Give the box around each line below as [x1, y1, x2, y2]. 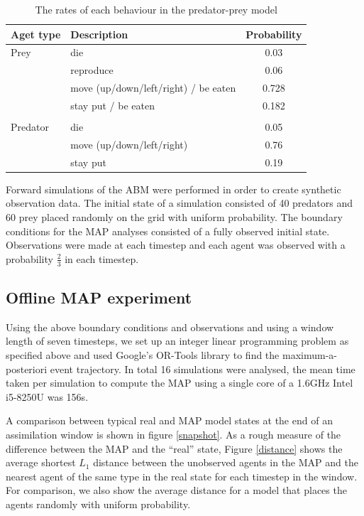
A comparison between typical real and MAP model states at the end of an [6, 413, 333, 428]
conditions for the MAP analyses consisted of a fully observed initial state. [6, 223, 330, 238]
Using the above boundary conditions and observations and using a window [6, 319, 334, 334]
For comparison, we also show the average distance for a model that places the [6, 483, 347, 498]
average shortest [6, 455, 76, 470]
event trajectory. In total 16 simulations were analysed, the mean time [50, 361, 355, 376]
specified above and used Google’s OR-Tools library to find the [6, 348, 280, 362]
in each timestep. [65, 251, 139, 266]
